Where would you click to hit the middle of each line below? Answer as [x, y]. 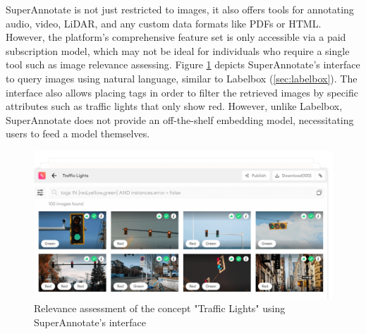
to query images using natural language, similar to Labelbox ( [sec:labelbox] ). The [182, 78]
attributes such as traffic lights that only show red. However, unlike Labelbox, [174, 106]
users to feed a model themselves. [78, 134]
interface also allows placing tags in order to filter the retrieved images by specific [182, 92]
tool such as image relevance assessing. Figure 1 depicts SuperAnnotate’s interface [183, 64]
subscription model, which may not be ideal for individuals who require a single [178, 50]
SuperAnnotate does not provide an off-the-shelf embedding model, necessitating [180, 119]
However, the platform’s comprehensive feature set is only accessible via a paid [176, 37]
